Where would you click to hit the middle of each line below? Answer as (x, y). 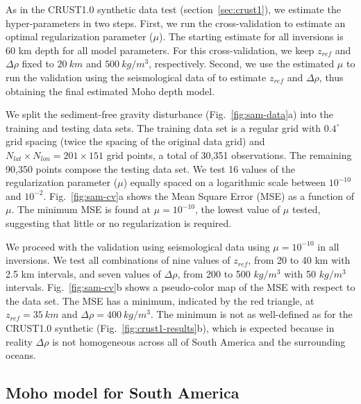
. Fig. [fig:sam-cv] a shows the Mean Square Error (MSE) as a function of (199, 195)
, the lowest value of (238, 209)
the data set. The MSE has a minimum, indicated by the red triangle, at (160, 300)
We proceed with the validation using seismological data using (138, 246)
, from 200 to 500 (214, 273)
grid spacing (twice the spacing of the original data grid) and (135, 141)
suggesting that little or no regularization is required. (119, 222)
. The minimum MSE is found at (81, 209)
